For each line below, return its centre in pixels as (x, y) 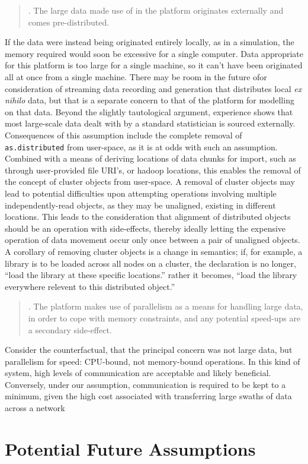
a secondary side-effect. (70, 329)
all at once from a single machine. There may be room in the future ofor (136, 76)
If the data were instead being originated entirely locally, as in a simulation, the (150, 42)
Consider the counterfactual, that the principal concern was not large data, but (149, 350)
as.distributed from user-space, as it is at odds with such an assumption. (141, 146)
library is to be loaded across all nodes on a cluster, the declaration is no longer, (150, 263)
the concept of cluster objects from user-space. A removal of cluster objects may (150, 182)
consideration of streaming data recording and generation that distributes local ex (153, 88)
